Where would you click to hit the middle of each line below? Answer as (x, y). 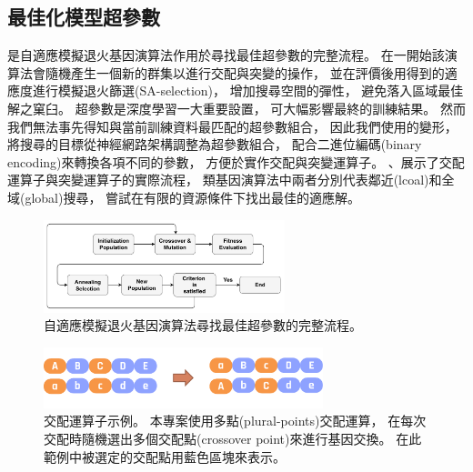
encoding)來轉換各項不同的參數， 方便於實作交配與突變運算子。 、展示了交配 (236, 161)
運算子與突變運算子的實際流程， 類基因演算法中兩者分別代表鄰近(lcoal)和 (225, 180)
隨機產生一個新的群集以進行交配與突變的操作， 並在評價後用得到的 (245, 72)
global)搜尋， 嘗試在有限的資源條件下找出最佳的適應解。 (193, 197)
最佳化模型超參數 (84, 17)
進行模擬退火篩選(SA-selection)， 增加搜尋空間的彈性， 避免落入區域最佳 (248, 90)
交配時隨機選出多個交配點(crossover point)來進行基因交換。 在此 (233, 439)
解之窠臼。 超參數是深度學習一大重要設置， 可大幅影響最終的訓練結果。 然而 (236, 108)
